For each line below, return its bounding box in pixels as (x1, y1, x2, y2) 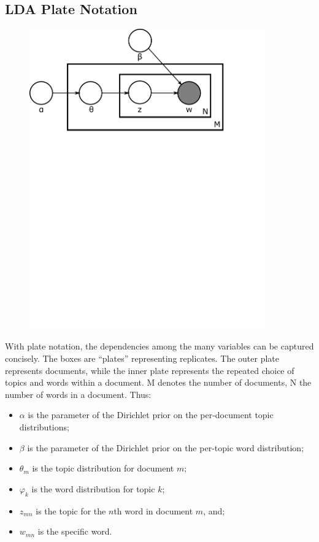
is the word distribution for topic (31, 482, 155, 495)
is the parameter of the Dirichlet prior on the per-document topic (28, 408, 274, 421)
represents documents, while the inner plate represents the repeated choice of (5, 364, 294, 376)
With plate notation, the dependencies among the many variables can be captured (5, 340, 314, 353)
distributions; (19, 421, 69, 433)
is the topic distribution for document (32, 462, 174, 475)
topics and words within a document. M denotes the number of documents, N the (5, 376, 312, 389)
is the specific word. (37, 525, 112, 538)
